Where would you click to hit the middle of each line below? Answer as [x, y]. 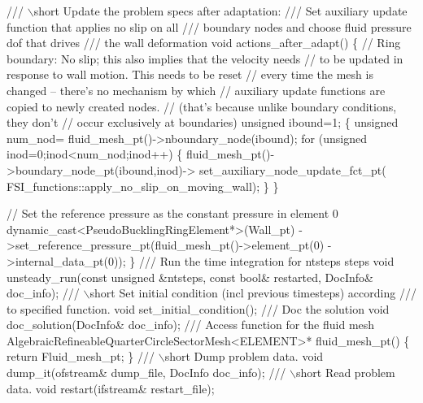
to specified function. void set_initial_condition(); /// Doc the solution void [198, 308]
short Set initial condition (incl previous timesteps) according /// [253, 293]
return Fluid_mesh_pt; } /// [81, 356]
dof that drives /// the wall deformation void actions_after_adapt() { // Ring [204, 43]
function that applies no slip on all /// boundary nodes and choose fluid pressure [209, 26]
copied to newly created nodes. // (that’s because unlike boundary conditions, [202, 106]
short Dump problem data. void [244, 356]
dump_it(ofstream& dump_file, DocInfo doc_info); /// [146, 373]
